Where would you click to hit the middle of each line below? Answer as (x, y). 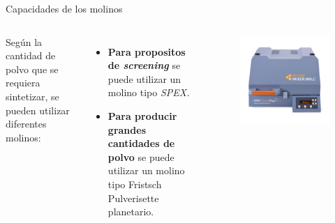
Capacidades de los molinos (64, 8)
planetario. (131, 212)
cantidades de (141, 143)
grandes (127, 129)
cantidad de (31, 55)
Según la (24, 41)
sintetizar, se (32, 96)
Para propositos (147, 51)
